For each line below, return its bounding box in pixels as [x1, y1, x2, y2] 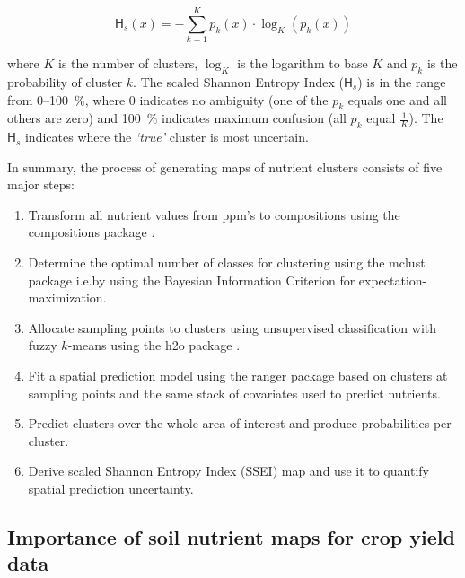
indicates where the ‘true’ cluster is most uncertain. [24, 127, 309, 146]
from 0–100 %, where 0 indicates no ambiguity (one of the [7, 90, 329, 109]
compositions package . [28, 223, 155, 241]
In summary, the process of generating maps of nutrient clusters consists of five [7, 157, 443, 176]
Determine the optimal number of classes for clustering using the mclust [28, 253, 426, 272]
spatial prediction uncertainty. [28, 479, 194, 498]
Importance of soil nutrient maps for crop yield [7, 523, 455, 550]
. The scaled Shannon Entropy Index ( [133, 72, 344, 91]
